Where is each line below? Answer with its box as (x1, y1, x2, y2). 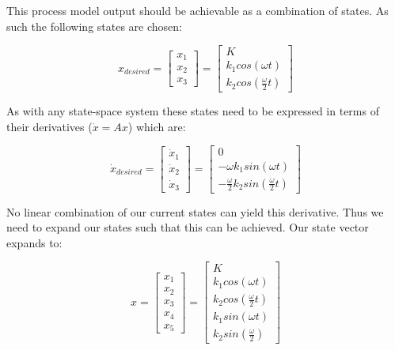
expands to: (6, 234, 63, 250)
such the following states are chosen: (6, 17, 182, 34)
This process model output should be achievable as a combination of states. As (6, 2, 389, 18)
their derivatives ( (6, 118, 93, 134)
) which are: (127, 118, 186, 134)
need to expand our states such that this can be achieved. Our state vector (6, 219, 369, 235)
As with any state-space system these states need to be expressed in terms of (6, 103, 379, 119)
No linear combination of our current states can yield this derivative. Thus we (6, 203, 384, 220)
